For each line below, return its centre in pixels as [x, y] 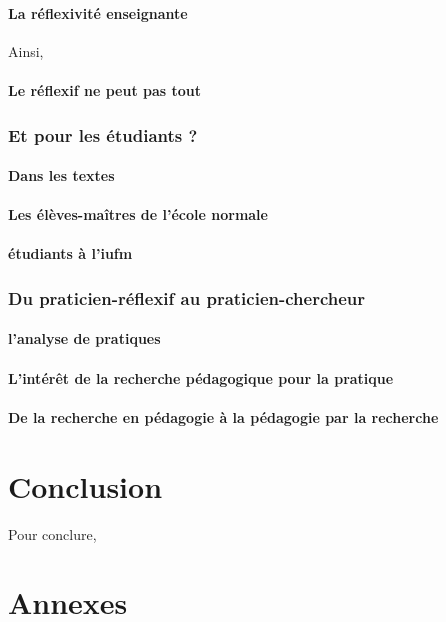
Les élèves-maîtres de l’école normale [138, 214]
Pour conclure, [52, 533]
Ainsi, [26, 50]
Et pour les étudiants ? [103, 134]
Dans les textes [61, 175]
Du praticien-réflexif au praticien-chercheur [187, 297]
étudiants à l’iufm [70, 253]
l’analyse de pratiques [84, 338]
